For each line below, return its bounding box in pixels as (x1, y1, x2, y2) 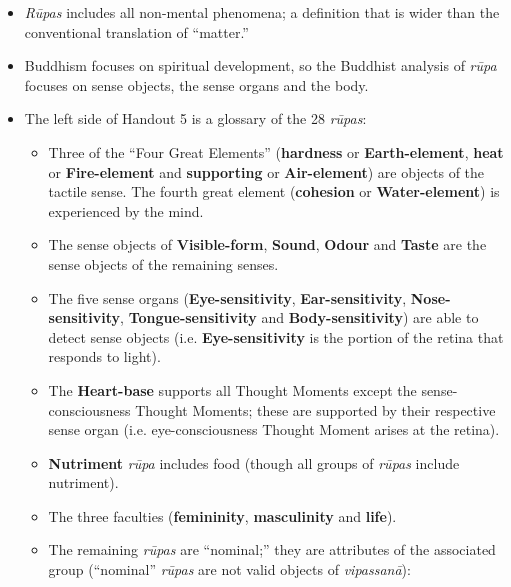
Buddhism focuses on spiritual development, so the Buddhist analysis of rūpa (24, 55, 497, 76)
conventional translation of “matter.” (24, 21, 249, 42)
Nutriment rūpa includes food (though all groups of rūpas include (48, 452, 460, 473)
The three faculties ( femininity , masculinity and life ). (48, 505, 397, 526)
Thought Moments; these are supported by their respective (135, 399, 496, 420)
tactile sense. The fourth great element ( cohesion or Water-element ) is (48, 181, 500, 202)
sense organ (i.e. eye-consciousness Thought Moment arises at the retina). (48, 419, 500, 440)
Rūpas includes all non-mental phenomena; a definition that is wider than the (24, 2, 500, 22)
